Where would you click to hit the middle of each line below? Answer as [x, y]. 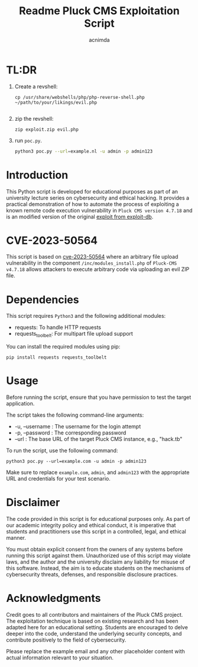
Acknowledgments [54, 598]
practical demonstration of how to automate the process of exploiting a [92, 204]
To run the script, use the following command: [62, 450]
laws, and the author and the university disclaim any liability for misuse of [95, 562]
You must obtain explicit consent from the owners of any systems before [95, 549]
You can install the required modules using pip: [63, 347]
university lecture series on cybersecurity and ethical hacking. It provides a [98, 198]
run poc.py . [28, 140]
